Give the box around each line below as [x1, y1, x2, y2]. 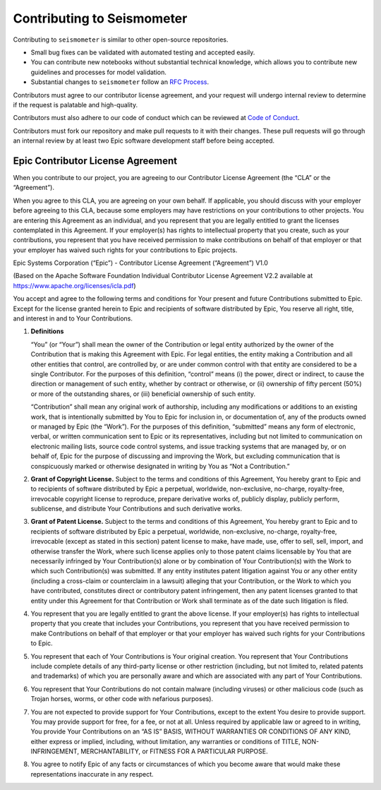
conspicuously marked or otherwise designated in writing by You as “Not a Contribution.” [30, 462, 290, 470]
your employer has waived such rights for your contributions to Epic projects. [13, 246, 238, 254]
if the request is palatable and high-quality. [13, 100, 138, 109]
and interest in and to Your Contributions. [13, 314, 133, 323]
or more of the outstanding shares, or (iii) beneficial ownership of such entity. [30, 389, 256, 398]
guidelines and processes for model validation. [30, 68, 167, 76]
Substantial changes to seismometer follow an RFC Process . [30, 78, 210, 86]
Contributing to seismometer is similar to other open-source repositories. [13, 35, 229, 44]
